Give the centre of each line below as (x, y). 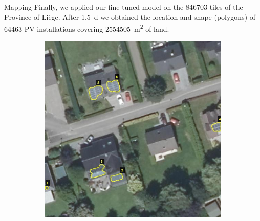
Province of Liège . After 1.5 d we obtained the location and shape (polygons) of (130, 17)
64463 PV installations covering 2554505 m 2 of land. (87, 28)
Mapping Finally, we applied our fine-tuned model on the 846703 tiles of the (124, 7)
